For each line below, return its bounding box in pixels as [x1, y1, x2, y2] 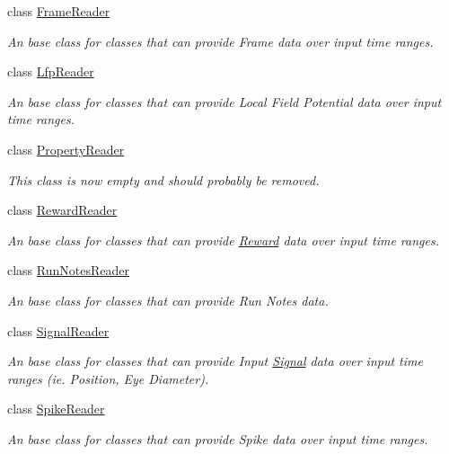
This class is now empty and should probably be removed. [7, 170, 320, 189]
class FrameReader [7, 2, 110, 20]
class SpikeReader [7, 399, 105, 418]
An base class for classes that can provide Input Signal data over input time [7, 352, 423, 370]
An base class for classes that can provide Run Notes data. [7, 290, 329, 309]
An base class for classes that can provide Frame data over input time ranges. [7, 31, 434, 50]
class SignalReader [7, 321, 110, 340]
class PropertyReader [7, 139, 125, 158]
